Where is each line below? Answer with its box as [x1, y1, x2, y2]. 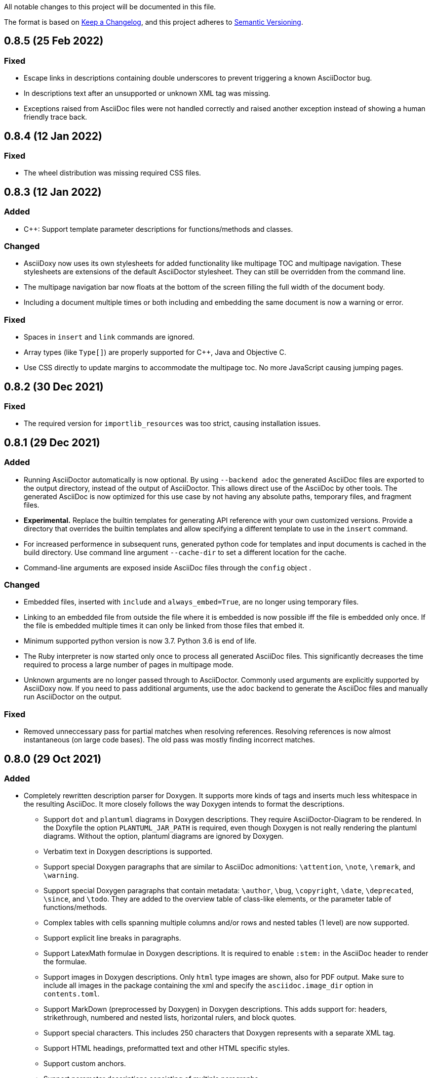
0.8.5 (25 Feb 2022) [4, 35, 104, 47]
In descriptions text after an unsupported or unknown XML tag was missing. [24, 89, 271, 98]
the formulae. [43, 957, 87, 966]
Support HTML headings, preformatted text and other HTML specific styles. [43, 1044, 290, 1053]
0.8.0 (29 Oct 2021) [4, 752, 102, 765]
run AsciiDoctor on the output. [24, 692, 122, 701]
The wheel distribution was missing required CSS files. [24, 169, 201, 177]
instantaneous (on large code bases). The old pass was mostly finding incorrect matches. [24, 735, 315, 744]
